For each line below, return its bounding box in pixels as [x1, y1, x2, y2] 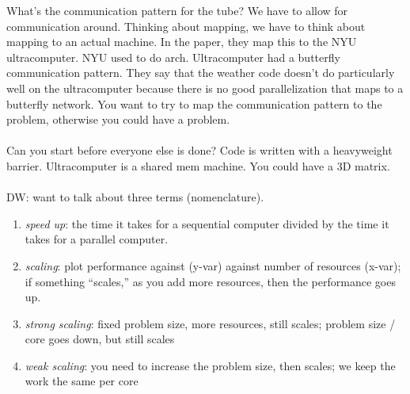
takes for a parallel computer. [25, 231, 169, 247]
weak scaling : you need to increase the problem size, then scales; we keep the [25, 357, 396, 373]
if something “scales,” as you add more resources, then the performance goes [25, 273, 396, 289]
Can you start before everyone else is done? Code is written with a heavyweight [6, 142, 393, 159]
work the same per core [25, 373, 139, 389]
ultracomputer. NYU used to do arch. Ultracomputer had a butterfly [6, 48, 340, 65]
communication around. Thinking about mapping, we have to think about [6, 17, 366, 34]
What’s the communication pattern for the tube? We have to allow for [6, 2, 348, 18]
